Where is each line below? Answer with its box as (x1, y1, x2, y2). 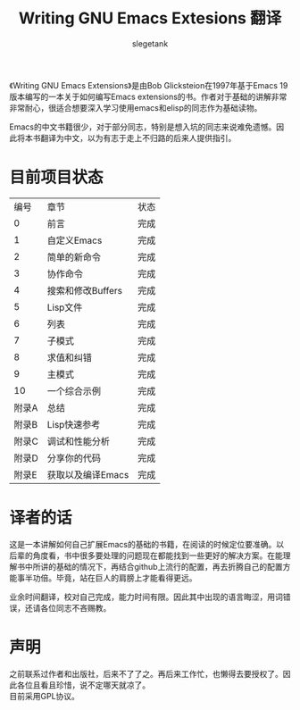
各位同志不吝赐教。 (39, 602, 112, 613)
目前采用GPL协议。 (9, 690, 80, 701)
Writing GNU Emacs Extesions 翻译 (18, 8, 282, 29)
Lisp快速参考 (46, 418, 101, 430)
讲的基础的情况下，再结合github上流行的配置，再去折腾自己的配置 (39, 561, 283, 572)
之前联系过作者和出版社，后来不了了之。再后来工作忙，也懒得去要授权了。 (9, 668, 283, 679)
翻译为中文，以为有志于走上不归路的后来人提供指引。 (39, 132, 237, 143)
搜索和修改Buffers (46, 284, 123, 297)
